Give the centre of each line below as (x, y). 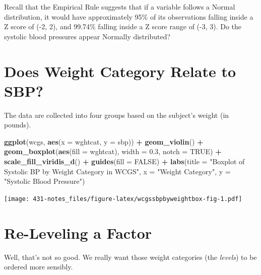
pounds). (18, 125)
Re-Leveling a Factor (78, 232)
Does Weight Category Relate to (120, 71)
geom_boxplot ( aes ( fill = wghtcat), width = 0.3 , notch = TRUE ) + (113, 151)
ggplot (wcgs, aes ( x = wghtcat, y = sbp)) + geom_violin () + (104, 141)
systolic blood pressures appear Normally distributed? (87, 36)
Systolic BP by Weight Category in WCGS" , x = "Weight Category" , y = (117, 171)
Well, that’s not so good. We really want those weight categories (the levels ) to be (130, 257)
